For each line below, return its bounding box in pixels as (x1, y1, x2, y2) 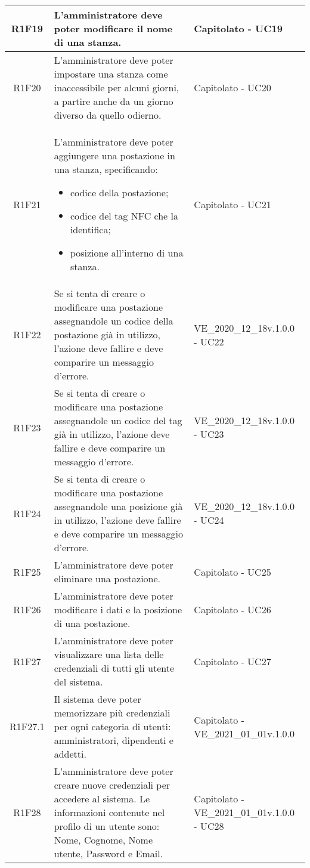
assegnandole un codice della (54, 314, 173, 328)
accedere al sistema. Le (54, 792, 150, 805)
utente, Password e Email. (54, 847, 163, 860)
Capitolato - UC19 (194, 21, 283, 35)
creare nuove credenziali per (54, 778, 170, 792)
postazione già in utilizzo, (54, 328, 161, 341)
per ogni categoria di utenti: (54, 719, 171, 733)
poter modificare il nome (54, 21, 173, 35)
